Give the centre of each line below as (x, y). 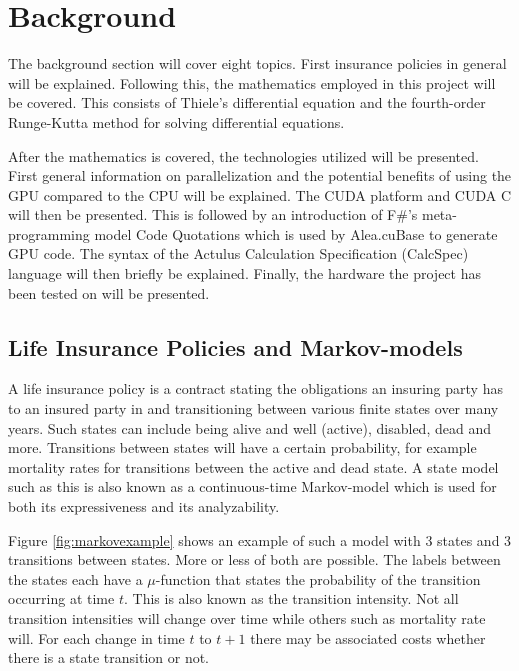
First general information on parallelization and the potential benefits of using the (260, 175)
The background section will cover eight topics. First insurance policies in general (257, 63)
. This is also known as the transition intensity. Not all (291, 598)
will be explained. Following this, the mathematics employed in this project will (252, 82)
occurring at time (61, 598)
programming (49, 233)
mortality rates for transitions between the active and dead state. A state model (253, 466)
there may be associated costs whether (368, 637)
